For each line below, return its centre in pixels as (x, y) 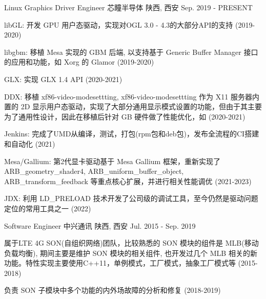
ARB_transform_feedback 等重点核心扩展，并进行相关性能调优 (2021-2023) (128, 181)
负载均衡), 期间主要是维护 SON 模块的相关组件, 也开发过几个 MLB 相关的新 (131, 253)
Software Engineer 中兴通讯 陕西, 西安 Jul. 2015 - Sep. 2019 (100, 225)
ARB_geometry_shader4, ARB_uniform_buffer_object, (94, 171)
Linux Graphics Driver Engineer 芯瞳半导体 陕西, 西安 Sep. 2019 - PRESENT (128, 7)
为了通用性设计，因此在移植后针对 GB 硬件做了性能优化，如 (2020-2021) (125, 116)
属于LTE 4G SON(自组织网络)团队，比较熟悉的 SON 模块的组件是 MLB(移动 (131, 243)
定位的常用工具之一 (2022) (48, 208)
